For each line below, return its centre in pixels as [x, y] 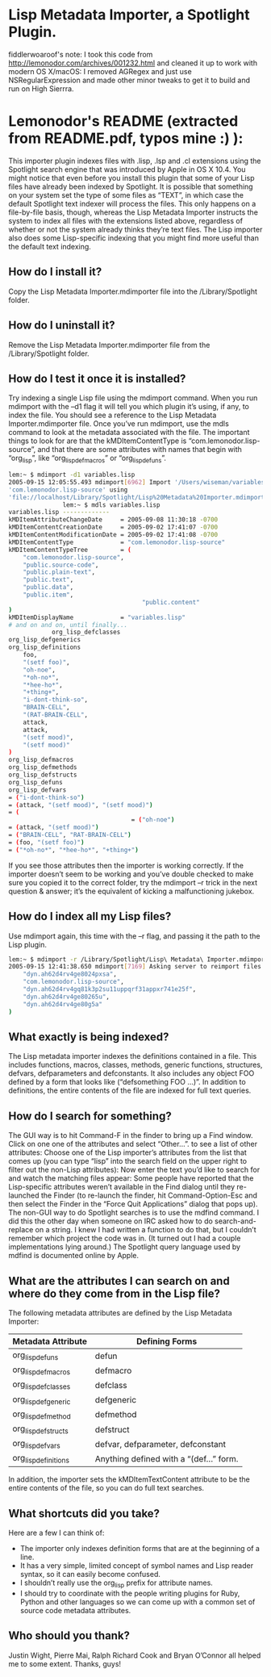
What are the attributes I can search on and [119, 1281]
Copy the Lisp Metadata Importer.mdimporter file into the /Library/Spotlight [133, 291]
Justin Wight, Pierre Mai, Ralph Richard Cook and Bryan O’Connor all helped [135, 1655]
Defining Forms [167, 1341]
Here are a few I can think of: [56, 1533]
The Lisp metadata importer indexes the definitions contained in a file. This [133, 1056]
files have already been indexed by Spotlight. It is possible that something [131, 186]
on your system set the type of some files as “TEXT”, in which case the [126, 194]
